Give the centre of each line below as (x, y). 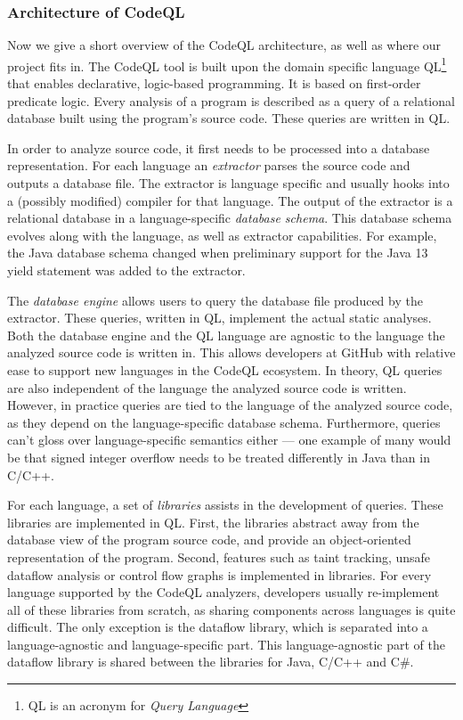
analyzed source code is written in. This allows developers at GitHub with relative (231, 352)
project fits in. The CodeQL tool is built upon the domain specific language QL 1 (227, 64)
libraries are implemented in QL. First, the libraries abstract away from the (213, 522)
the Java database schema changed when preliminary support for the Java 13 (218, 253)
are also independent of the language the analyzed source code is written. (207, 387)
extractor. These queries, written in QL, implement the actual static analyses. (219, 318)
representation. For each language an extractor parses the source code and (209, 165)
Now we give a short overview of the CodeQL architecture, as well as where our (224, 45)
